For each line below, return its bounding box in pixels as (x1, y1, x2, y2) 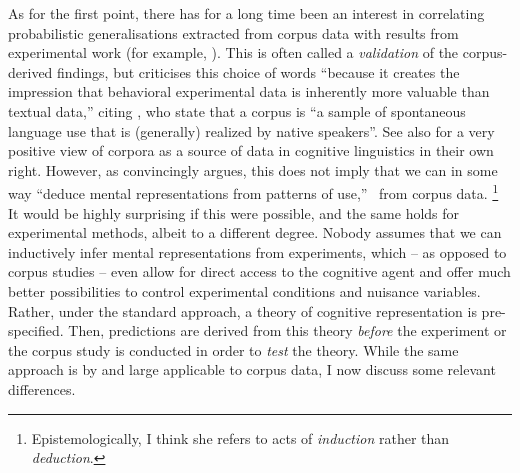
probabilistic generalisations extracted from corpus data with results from (8, 22, 459, 43)
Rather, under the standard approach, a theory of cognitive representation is (8, 300, 477, 321)
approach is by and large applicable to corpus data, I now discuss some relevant (8, 359, 496, 380)
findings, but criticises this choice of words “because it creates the (57, 61, 460, 82)
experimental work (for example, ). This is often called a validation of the (8, 42, 459, 63)
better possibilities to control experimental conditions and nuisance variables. (8, 280, 481, 301)
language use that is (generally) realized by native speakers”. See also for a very (8, 120, 495, 141)
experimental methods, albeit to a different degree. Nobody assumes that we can (8, 222, 502, 243)
